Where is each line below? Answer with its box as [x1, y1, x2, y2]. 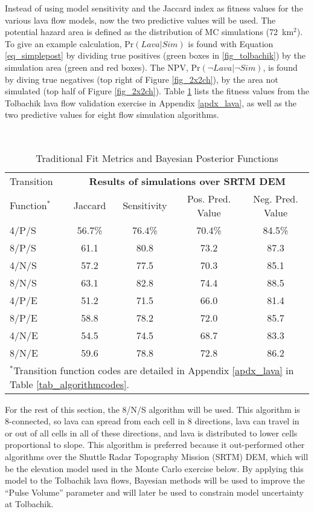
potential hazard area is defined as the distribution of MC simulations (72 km [5, 25, 294, 38]
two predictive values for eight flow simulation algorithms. [5, 108, 219, 121]
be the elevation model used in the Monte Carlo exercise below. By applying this [5, 462, 304, 475]
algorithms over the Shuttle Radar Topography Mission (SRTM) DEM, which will [5, 450, 309, 462]
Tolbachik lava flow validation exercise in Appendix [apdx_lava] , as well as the [5, 96, 296, 109]
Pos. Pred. [187, 191, 231, 206]
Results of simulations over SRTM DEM [89, 173, 286, 188]
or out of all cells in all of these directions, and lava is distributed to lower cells [5, 426, 298, 439]
